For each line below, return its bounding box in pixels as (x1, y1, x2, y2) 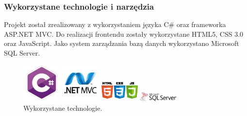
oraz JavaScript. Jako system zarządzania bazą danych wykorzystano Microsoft (4, 38, 239, 48)
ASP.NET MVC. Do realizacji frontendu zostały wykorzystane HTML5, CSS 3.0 (4, 29, 244, 39)
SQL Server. (4, 48, 40, 58)
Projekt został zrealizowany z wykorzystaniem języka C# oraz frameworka (4, 19, 226, 29)
